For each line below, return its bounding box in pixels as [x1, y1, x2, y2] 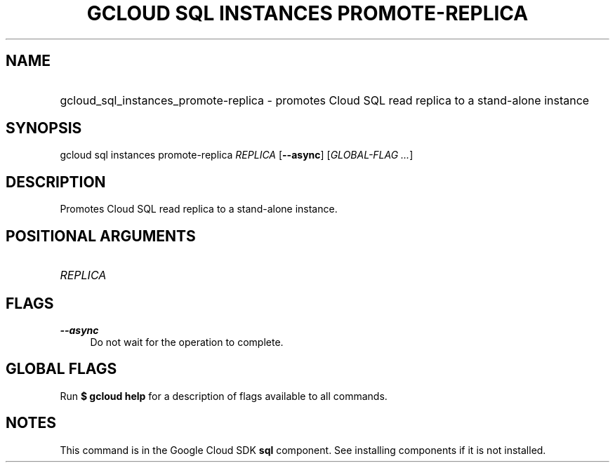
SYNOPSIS [6, 119, 82, 138]
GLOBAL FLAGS [6, 360, 117, 378]
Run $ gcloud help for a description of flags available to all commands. [60, 389, 388, 402]
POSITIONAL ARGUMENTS [6, 227, 196, 245]
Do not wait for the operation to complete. [90, 335, 284, 348]
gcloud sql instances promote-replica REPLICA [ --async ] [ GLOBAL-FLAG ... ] [60, 149, 414, 161]
